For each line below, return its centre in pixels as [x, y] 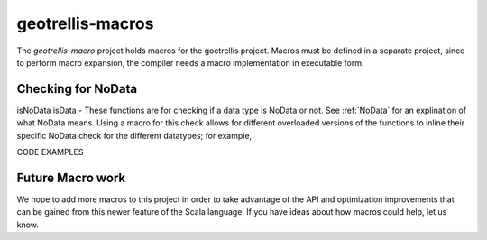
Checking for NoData [77, 89]
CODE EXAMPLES [50, 152]
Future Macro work [71, 177]
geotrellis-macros [85, 23]
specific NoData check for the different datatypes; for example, [134, 135]
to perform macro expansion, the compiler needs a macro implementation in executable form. [190, 62]
